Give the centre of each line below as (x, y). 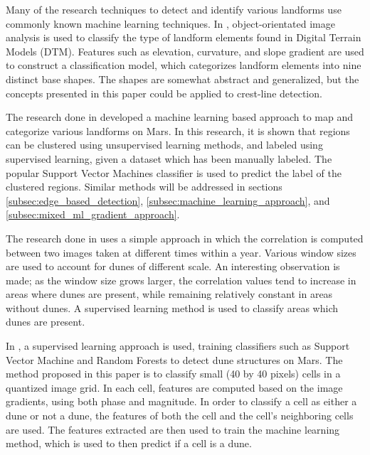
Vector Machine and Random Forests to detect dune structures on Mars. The (174, 359)
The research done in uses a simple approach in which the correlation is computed (185, 238)
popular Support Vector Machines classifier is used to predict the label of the (174, 172)
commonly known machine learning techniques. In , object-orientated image (170, 23)
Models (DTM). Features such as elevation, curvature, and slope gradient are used (185, 51)
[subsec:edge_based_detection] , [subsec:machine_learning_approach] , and (168, 200)
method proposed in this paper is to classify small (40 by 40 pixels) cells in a (173, 374)
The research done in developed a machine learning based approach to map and (179, 117)
